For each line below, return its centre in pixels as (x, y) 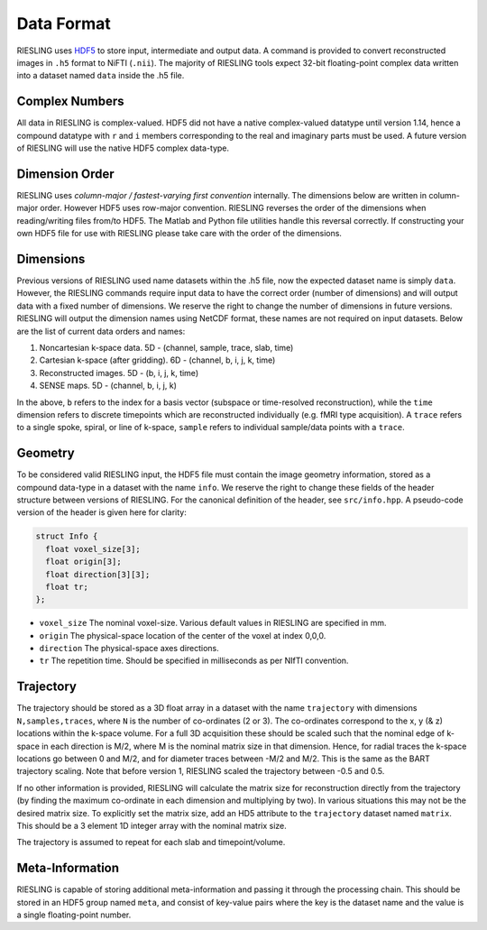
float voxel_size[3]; (93, 549)
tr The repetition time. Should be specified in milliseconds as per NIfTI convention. (194, 661)
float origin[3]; (83, 562)
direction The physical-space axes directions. (129, 649)
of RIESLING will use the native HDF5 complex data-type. (123, 148)
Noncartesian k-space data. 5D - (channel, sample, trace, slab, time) (166, 347)
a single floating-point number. (74, 915)
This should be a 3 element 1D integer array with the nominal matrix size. (152, 825)
